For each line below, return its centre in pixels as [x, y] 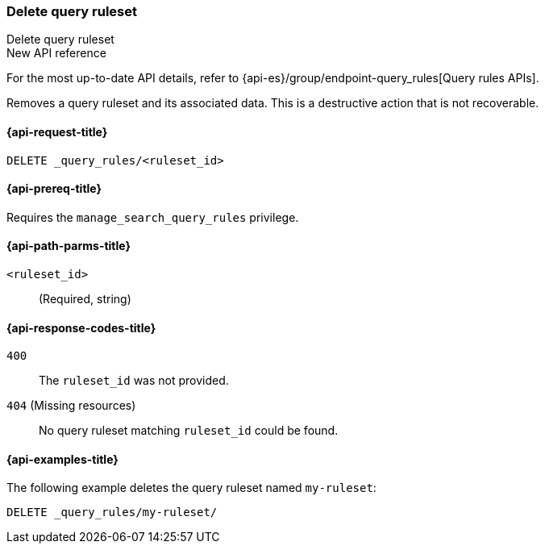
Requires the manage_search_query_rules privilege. [153, 217]
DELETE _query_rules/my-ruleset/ [112, 512]
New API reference [56, 53]
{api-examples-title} [62, 459]
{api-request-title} [57, 131]
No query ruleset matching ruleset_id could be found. [189, 431]
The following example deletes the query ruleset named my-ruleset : [191, 488]
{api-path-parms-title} [69, 246]
